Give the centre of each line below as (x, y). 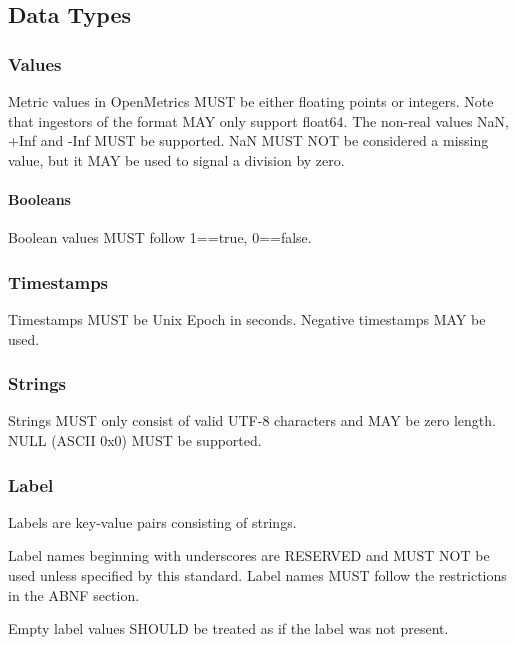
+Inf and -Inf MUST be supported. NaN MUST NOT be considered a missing (248, 140)
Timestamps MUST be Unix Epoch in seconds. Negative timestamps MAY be (247, 318)
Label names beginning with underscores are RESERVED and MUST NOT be (249, 555)
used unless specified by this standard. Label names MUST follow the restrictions (257, 574)
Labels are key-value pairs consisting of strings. (152, 521)
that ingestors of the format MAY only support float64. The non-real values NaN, (258, 120)
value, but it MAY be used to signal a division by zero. (176, 159)
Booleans (39, 198)
